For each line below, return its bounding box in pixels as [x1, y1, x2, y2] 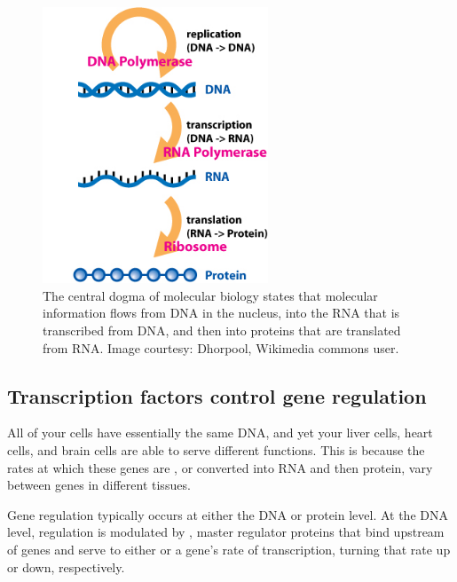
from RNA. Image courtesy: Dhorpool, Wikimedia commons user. [43, 338, 399, 357]
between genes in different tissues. [7, 476, 191, 494]
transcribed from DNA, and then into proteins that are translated [43, 320, 401, 339]
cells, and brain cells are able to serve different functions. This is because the [7, 440, 425, 459]
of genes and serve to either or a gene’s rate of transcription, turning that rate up [7, 539, 451, 558]
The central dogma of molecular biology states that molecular [43, 286, 378, 304]
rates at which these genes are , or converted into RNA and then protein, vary [7, 458, 433, 476]
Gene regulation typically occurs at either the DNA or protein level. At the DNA [7, 505, 448, 523]
